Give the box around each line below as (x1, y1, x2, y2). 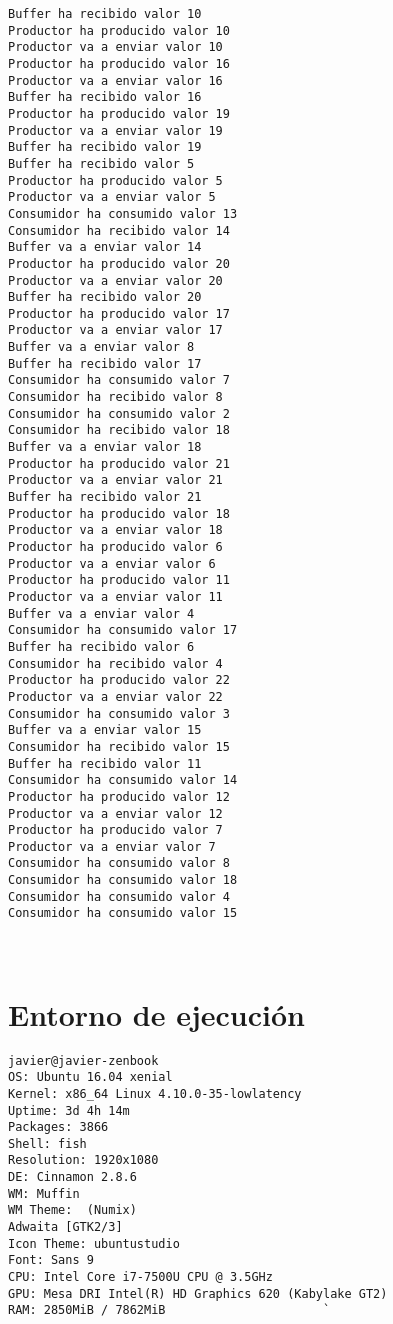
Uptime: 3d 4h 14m (8, 1103, 130, 1118)
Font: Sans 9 (8, 1253, 94, 1268)
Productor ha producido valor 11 (8, 573, 230, 588)
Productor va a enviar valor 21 (8, 473, 223, 488)
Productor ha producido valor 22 (8, 673, 230, 688)
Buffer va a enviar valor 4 (8, 606, 195, 621)
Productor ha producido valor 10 (8, 23, 230, 38)
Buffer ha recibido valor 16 (8, 90, 202, 105)
